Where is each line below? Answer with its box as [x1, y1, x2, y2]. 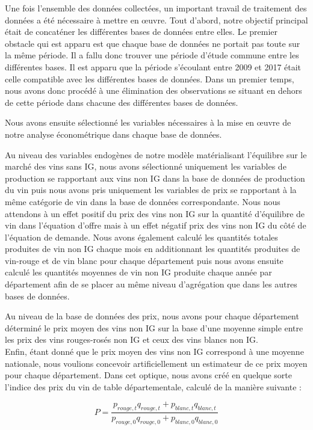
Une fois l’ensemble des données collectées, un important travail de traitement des [5, 2, 307, 14]
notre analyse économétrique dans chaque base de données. [5, 127, 222, 140]
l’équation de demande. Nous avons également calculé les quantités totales [5, 230, 278, 243]
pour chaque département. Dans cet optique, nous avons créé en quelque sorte [5, 369, 293, 381]
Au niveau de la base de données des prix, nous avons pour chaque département [5, 310, 299, 322]
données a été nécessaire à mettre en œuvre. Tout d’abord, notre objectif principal [5, 13, 308, 26]
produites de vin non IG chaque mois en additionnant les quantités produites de [5, 242, 300, 255]
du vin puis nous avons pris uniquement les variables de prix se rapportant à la [5, 183, 297, 196]
